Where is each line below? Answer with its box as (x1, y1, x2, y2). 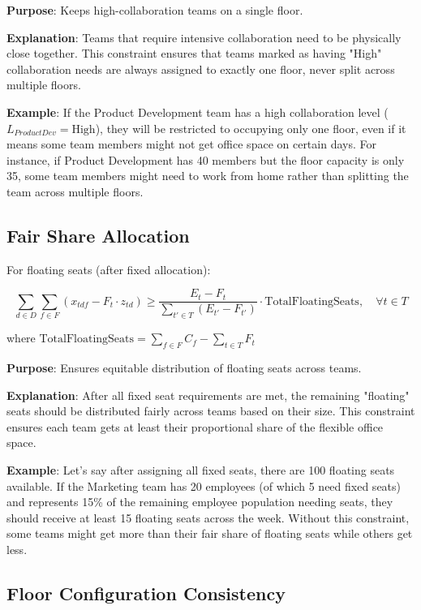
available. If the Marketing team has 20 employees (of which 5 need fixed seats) (6, 477, 402, 494)
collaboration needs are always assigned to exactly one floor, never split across (6, 60, 395, 77)
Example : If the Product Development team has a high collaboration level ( (6, 103, 389, 120)
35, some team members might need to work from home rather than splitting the (6, 167, 409, 184)
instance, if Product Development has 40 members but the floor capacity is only (6, 151, 405, 168)
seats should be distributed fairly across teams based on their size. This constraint (6, 402, 415, 419)
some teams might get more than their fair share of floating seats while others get (6, 525, 413, 542)
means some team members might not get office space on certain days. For (6, 135, 376, 152)
